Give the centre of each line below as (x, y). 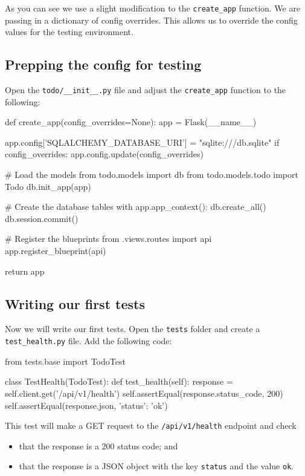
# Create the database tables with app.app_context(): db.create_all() (136, 207)
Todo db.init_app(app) (48, 186)
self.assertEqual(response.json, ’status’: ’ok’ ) (86, 405)
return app (25, 271)
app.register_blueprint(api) (56, 251)
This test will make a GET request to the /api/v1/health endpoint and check (151, 425)
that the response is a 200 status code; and (98, 445)
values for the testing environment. (69, 32)
